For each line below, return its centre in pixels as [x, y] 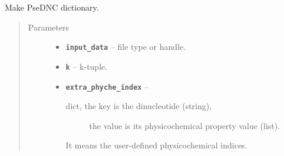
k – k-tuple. [87, 66]
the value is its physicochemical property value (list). [185, 125]
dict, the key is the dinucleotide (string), [139, 106]
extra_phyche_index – [107, 86]
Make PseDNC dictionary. [52, 7]
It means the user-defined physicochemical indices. [156, 145]
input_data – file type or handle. [126, 47]
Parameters [48, 27]
